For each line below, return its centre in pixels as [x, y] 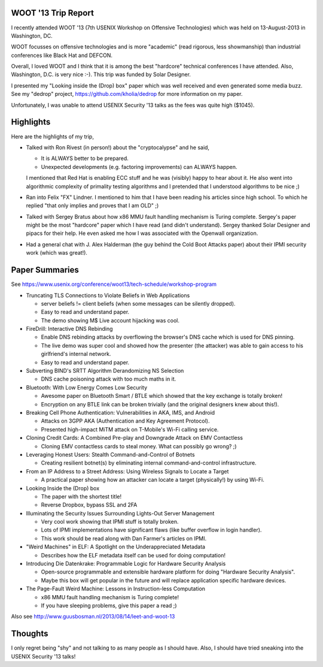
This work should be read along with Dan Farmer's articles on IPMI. [124, 538]
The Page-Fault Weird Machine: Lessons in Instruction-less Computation [116, 589]
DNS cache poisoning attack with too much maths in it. [109, 379]
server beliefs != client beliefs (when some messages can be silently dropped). [138, 303]
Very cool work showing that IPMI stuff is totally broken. [110, 522]
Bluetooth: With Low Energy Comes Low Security [87, 387]
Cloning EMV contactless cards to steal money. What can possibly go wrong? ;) [139, 446]
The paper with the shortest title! [81, 496]
